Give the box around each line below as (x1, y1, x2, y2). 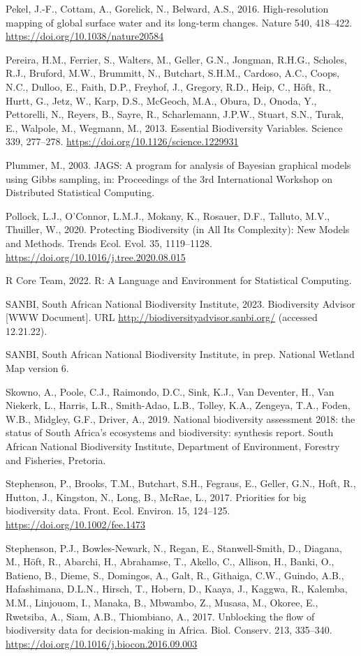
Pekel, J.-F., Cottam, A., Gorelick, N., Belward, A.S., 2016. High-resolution (6, 1, 329, 15)
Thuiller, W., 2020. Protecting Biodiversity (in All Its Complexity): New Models (6, 222, 350, 237)
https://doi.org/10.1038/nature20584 (6, 29, 164, 43)
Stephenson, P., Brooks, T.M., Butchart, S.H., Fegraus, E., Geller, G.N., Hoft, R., (6, 476, 356, 491)
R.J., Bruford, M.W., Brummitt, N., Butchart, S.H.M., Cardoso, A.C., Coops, (6, 66, 340, 80)
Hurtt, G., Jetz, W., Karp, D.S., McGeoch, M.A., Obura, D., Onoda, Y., (6, 93, 317, 107)
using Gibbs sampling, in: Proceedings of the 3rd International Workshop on (6, 171, 332, 186)
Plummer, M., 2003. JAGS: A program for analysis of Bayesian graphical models (6, 157, 351, 172)
